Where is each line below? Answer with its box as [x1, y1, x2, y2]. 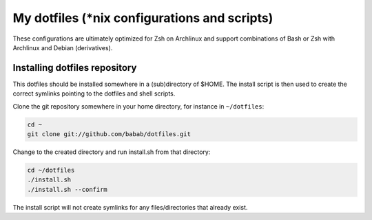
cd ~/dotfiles [27, 166, 75, 174]
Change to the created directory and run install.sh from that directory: [12, 148, 211, 156]
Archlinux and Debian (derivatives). [12, 43, 113, 52]
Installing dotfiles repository [12, 62, 137, 74]
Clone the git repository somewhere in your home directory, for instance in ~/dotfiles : [12, 102, 265, 110]
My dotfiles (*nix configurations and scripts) [12, 10, 273, 25]
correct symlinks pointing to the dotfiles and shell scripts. [12, 89, 176, 98]
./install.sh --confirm [27, 186, 108, 193]
